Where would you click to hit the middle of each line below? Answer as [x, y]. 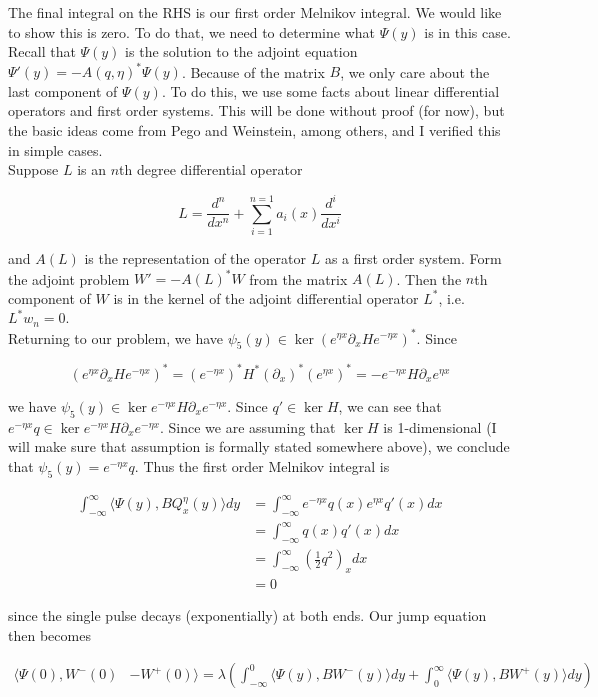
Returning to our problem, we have [115, 337]
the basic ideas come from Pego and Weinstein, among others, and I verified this [254, 130]
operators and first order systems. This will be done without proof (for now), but [256, 110]
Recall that [42, 51]
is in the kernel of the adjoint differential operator [266, 297]
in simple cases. [55, 149]
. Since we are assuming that [247, 426]
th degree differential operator [211, 169]
